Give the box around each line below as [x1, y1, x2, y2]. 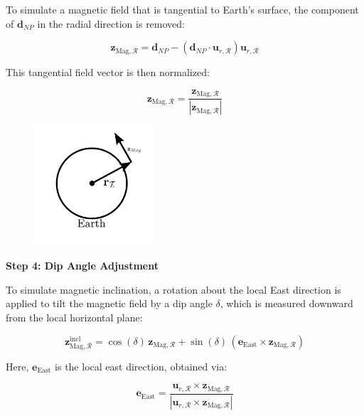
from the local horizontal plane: [6, 310, 143, 325]
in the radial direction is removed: [37, 16, 186, 31]
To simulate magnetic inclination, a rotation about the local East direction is [6, 282, 341, 297]
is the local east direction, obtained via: [55, 358, 227, 373]
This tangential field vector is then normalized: [6, 65, 210, 80]
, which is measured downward [220, 296, 353, 311]
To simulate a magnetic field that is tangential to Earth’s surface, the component [6, 2, 359, 16]
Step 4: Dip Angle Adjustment [6, 258, 159, 273]
